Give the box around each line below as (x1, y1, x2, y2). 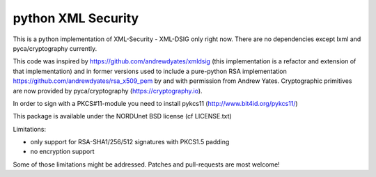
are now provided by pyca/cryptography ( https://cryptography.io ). (13, 86, 203, 95)
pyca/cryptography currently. (13, 44, 97, 52)
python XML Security (13, 10, 139, 26)
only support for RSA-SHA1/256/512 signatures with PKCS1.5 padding (30, 138, 230, 146)
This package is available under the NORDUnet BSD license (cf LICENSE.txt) (13, 112, 233, 121)
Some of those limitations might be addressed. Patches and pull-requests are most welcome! (13, 160, 280, 169)
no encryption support (30, 147, 95, 156)
